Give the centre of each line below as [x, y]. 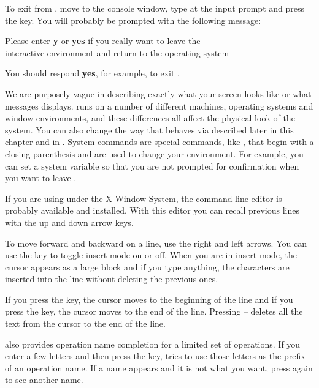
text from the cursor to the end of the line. [85, 323]
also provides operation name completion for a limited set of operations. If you [153, 344]
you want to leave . [41, 178]
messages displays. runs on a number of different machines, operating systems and [159, 106]
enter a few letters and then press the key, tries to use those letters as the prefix [155, 356]
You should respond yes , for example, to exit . [92, 73]
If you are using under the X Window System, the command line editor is [144, 198]
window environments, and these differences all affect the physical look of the [150, 118]
